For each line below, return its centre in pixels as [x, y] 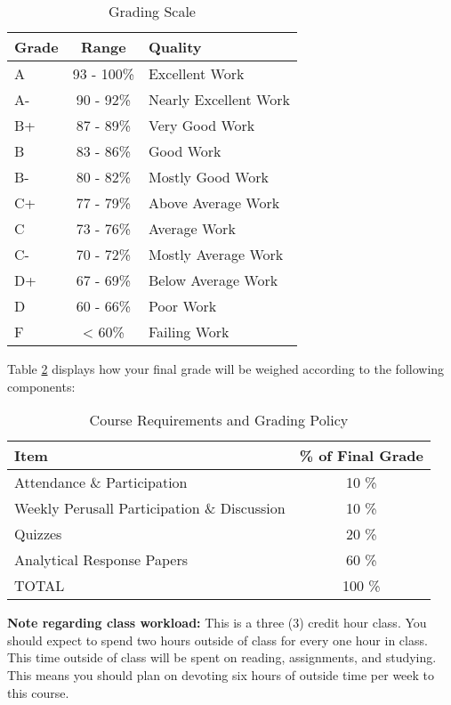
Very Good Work [201, 125]
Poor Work [182, 306]
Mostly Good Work [208, 177]
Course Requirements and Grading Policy [219, 420]
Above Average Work [214, 203]
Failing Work [189, 332]
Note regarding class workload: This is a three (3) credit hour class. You [217, 623]
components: [41, 386]
